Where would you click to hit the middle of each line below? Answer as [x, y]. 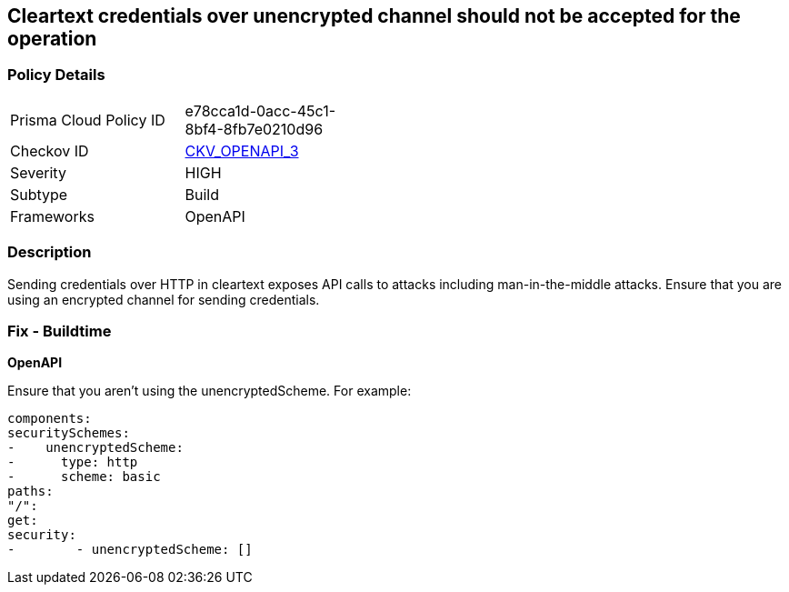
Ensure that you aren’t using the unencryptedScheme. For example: [210, 391]
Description [50, 252]
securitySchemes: [69, 433]
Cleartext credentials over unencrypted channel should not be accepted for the [374, 16]
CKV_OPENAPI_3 [242, 151]
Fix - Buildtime [60, 331]
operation [52, 39]
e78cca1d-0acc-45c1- [260, 110]
